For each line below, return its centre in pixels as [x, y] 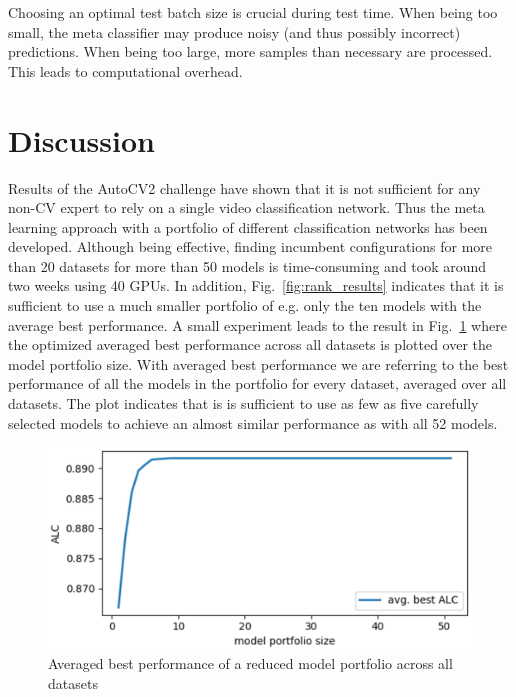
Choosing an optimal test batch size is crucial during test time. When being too [253, 12]
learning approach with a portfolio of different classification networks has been [248, 226]
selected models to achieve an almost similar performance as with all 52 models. [253, 422]
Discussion [81, 139]
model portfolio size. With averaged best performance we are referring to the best [258, 363]
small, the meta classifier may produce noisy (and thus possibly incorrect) [234, 31]
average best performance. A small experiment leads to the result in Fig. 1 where [257, 324]
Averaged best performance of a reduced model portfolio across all [250, 663]
